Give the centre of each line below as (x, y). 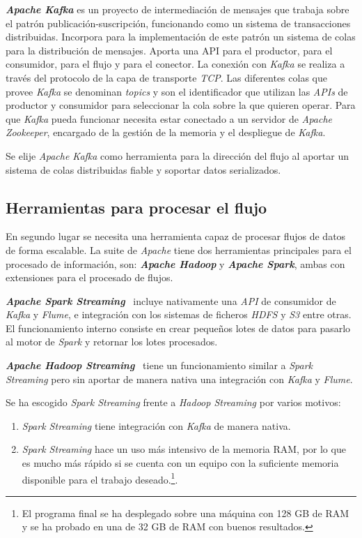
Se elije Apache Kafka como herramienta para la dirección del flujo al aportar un (177, 155)
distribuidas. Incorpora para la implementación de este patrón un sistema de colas (181, 37)
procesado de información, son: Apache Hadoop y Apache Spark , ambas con (175, 263)
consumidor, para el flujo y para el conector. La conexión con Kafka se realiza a (175, 64)
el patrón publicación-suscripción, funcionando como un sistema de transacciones (178, 23)
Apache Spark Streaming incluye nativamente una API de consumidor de (171, 300)
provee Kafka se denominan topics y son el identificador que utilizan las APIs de (177, 91)
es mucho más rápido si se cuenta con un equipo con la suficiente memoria (180, 463)
